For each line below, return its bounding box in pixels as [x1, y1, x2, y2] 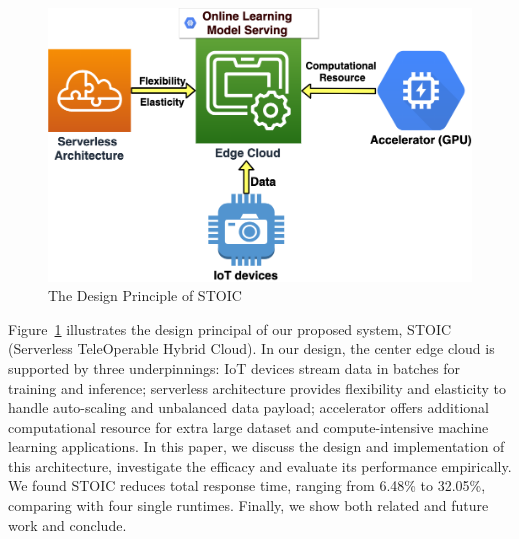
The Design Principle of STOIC [48, 285, 242, 306]
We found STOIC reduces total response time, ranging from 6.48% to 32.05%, [8, 475, 486, 496]
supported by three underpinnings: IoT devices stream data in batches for [8, 357, 461, 378]
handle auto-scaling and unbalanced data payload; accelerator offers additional [8, 397, 489, 418]
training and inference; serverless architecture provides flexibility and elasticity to [8, 377, 507, 398]
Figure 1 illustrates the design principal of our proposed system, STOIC [8, 318, 452, 339]
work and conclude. [8, 514, 127, 535]
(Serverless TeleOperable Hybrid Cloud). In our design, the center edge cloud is [8, 338, 495, 359]
